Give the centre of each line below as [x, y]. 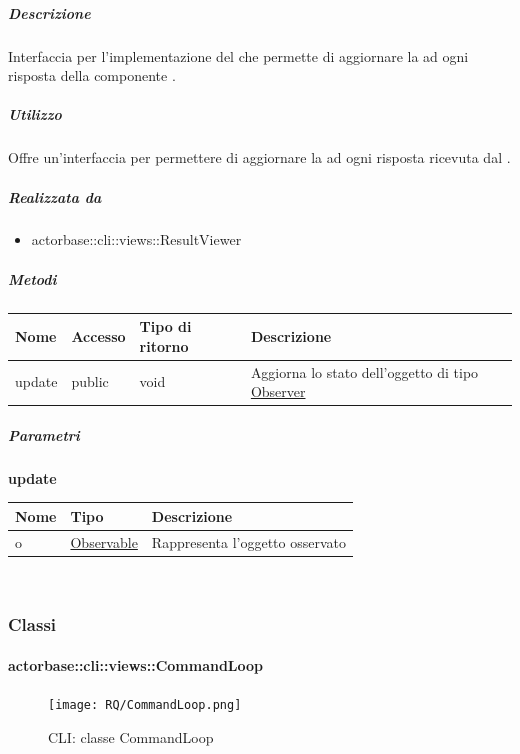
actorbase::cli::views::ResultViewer [136, 239]
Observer [278, 391]
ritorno [164, 345]
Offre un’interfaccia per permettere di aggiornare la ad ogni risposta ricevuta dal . [259, 157]
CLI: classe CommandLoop [131, 736]
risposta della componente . [92, 75]
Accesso [98, 335]
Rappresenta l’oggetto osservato [249, 541]
